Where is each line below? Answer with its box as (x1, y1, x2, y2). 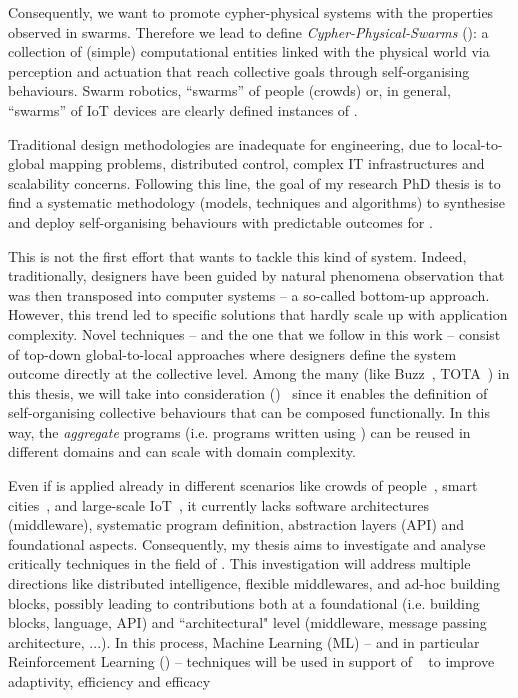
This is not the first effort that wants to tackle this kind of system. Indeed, (8, 245, 467, 266)
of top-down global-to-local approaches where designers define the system (8, 343, 457, 364)
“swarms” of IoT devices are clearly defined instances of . (8, 99, 358, 120)
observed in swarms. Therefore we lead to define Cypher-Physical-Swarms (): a (8, 21, 489, 42)
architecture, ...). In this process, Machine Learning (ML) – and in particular (8, 631, 480, 652)
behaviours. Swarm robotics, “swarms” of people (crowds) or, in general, (8, 80, 451, 101)
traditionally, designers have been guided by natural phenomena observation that (8, 265, 505, 286)
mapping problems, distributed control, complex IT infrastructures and (49, 153, 485, 174)
